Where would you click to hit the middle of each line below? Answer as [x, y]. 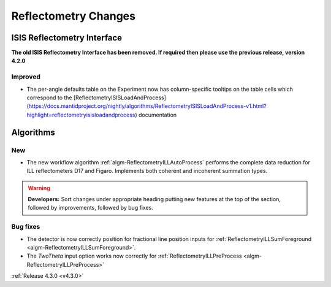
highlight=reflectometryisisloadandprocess [81, 115]
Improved [26, 77]
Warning [39, 188]
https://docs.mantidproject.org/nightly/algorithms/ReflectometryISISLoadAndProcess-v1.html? [147, 106]
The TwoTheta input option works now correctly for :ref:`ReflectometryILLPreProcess [134, 256]
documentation [158, 115]
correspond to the [50, 98]
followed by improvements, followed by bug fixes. [90, 208]
